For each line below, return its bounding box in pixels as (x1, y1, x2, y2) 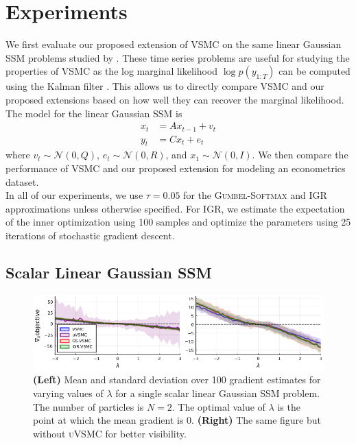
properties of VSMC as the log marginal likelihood (5, 64, 218, 78)
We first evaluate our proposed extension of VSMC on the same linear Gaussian (5, 37, 342, 51)
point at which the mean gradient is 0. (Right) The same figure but (33, 413, 321, 427)
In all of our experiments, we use (5, 188, 143, 202)
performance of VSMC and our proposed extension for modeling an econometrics (5, 161, 346, 175)
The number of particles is (33, 399, 144, 413)
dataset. (5, 174, 39, 189)
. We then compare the (252, 147, 348, 162)
